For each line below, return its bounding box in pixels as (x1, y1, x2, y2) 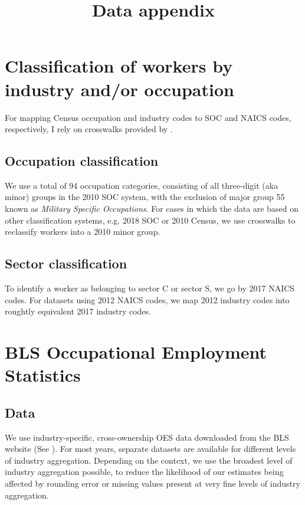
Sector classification (5, 254, 127, 273)
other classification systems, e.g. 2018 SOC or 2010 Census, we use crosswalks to (5, 214, 296, 226)
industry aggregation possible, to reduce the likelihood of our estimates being (5, 465, 284, 478)
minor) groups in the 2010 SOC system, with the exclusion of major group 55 (5, 191, 285, 203)
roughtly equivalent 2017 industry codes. (5, 305, 151, 317)
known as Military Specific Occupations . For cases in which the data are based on (5, 202, 299, 215)
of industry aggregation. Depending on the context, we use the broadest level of (5, 454, 293, 466)
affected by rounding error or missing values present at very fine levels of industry (5, 477, 300, 489)
